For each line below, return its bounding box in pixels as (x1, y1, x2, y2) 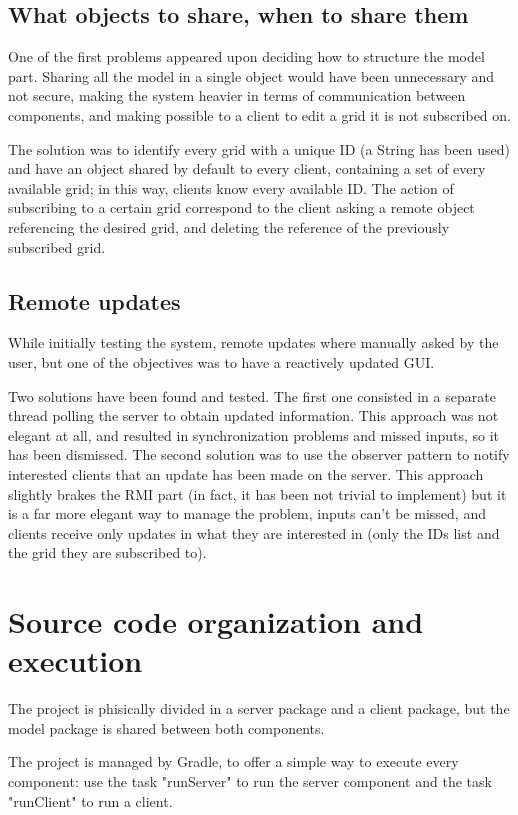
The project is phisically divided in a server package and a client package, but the (8, 698, 510, 719)
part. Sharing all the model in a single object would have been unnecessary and (8, 65, 495, 86)
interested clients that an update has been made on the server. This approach (8, 463, 484, 484)
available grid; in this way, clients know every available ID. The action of (8, 177, 454, 198)
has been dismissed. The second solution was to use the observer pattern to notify (8, 444, 510, 465)
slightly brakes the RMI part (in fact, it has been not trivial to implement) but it (8, 483, 507, 504)
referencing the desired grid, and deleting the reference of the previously (8, 216, 450, 237)
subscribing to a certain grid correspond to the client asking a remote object (8, 197, 475, 218)
